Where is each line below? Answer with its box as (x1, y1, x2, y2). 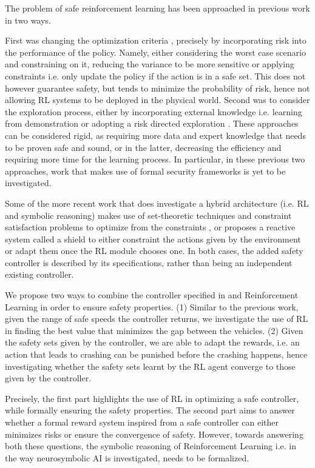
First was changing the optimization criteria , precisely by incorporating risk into (5, 34, 307, 47)
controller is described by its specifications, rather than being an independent (5, 256, 293, 269)
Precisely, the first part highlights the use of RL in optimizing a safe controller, (5, 392, 299, 404)
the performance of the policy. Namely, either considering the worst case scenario (5, 45, 306, 58)
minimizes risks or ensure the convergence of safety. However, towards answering (5, 427, 303, 440)
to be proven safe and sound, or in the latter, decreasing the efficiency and (5, 141, 282, 153)
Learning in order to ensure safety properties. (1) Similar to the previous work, (5, 300, 299, 313)
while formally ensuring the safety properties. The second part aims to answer (5, 404, 295, 416)
